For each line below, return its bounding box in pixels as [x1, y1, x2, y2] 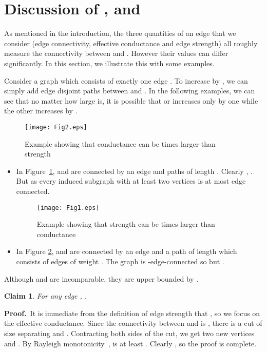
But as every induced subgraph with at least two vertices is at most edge [16, 175, 246, 186]
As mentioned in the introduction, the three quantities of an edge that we [4, 28, 236, 38]
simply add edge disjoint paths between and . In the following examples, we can [4, 85, 255, 96]
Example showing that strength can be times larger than [36, 219, 215, 229]
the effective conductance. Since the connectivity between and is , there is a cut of [4, 318, 262, 328]
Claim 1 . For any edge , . [4, 290, 87, 301]
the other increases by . [4, 105, 78, 116]
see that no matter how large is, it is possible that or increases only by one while [4, 95, 258, 106]
